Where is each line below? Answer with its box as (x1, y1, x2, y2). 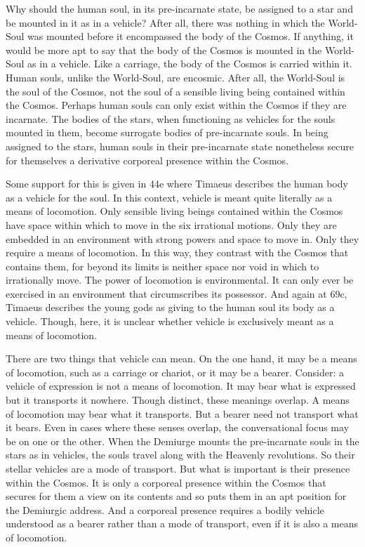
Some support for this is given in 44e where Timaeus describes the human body (6, 176, 348, 191)
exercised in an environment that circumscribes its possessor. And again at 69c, (6, 286, 347, 301)
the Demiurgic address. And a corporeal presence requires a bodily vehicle (6, 502, 324, 517)
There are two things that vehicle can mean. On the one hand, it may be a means (6, 351, 357, 366)
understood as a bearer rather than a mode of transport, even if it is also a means (6, 516, 359, 531)
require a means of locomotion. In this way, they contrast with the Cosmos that (6, 245, 349, 260)
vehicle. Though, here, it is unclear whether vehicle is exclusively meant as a (6, 314, 334, 329)
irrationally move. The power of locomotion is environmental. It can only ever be (6, 272, 354, 287)
